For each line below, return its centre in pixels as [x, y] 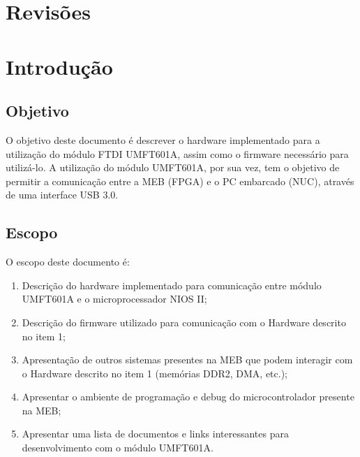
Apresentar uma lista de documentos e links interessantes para [155, 434]
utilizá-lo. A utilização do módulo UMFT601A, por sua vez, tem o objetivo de [173, 167]
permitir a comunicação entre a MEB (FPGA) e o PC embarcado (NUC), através [180, 181]
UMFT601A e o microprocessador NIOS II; [114, 299]
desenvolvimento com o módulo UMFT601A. [118, 448]
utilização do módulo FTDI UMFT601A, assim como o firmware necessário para [177, 153]
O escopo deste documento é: [68, 262]
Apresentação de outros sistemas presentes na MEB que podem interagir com [187, 360]
